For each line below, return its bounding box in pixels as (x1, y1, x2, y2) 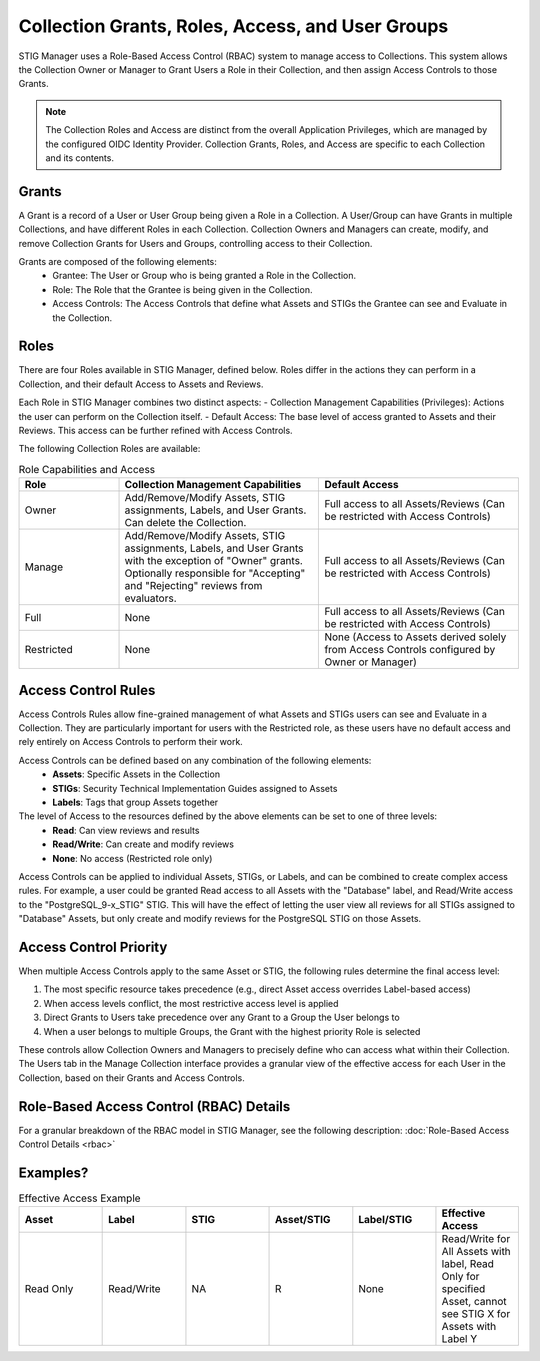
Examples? (18, 1164, 89, 1181)
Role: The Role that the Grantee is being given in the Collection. (52, 283, 313, 295)
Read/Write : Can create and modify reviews (52, 838, 235, 850)
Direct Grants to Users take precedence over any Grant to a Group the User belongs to (43, 1011, 400, 1024)
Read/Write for (441, 1232, 511, 1246)
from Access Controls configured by (324, 643, 496, 657)
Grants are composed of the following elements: (18, 255, 217, 267)
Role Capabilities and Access (18, 462, 156, 476)
